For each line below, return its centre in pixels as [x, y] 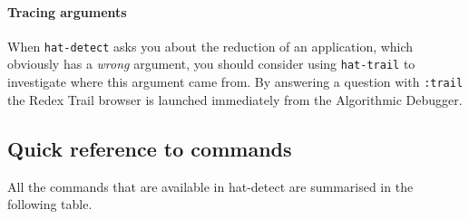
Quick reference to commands [150, 148]
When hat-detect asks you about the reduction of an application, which [210, 46]
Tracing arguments [67, 11]
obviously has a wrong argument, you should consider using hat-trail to [211, 64]
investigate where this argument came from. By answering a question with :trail [235, 82]
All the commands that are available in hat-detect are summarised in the [210, 186]
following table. [50, 204]
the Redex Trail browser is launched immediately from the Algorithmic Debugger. [235, 99]
